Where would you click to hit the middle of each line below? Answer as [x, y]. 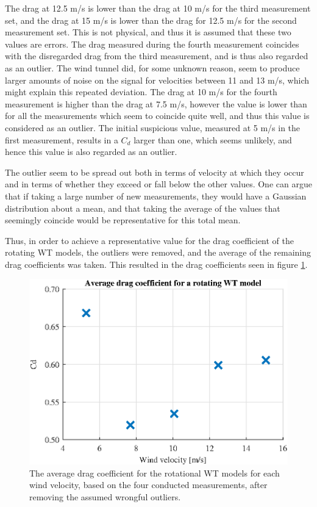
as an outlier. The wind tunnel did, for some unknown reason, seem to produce [152, 67]
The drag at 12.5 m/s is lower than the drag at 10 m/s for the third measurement [158, 8]
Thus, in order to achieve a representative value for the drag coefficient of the [150, 240]
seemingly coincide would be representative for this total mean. [123, 220]
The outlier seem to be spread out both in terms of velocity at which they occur [155, 172]
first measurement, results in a [62, 139]
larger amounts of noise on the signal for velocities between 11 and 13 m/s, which [157, 80]
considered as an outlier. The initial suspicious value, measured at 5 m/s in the [153, 127]
